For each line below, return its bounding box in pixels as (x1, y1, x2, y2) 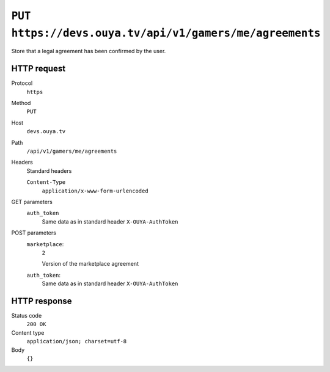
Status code (11, 312, 42, 319)
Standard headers (26, 167, 72, 174)
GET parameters (11, 198, 53, 205)
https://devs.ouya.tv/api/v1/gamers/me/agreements (11, 26, 321, 40)
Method (11, 100, 31, 107)
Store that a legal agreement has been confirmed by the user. (11, 48, 166, 55)
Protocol (11, 79, 33, 87)
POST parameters (11, 229, 56, 236)
